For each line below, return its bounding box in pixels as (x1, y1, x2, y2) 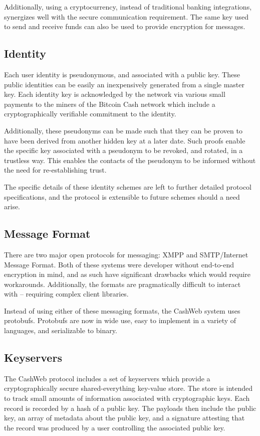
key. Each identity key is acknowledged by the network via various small (4, 89, 225, 99)
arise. (4, 201, 21, 212)
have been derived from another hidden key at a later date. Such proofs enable (4, 135, 245, 146)
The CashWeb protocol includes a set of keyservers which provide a (4, 373, 210, 383)
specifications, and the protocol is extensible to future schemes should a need (4, 191, 240, 202)
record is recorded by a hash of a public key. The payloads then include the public (4, 402, 256, 413)
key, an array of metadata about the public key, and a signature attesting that (4, 412, 245, 423)
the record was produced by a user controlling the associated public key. (4, 422, 225, 432)
